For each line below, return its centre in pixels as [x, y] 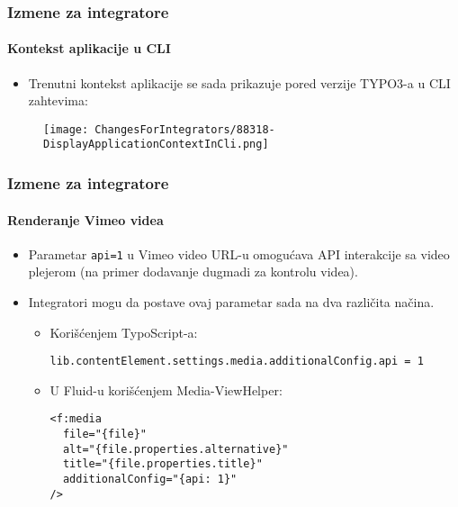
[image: [66, 129]
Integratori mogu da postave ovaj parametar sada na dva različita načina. [231, 302]
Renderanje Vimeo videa [85, 219]
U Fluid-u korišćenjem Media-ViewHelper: [166, 389]
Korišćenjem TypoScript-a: [124, 332]
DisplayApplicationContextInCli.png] [156, 145]
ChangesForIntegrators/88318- [185, 129]
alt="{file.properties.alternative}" [175, 449]
